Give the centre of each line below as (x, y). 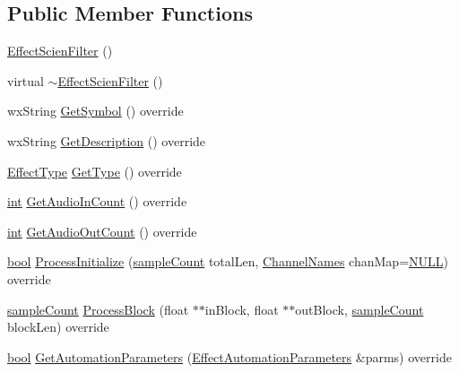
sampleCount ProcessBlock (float (98, 309)
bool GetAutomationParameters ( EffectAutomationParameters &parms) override (229, 356)
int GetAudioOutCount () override (102, 231)
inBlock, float (242, 309)
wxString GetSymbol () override (95, 111)
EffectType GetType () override (95, 171)
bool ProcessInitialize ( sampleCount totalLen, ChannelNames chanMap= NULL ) (228, 261)
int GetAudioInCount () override (97, 201)
